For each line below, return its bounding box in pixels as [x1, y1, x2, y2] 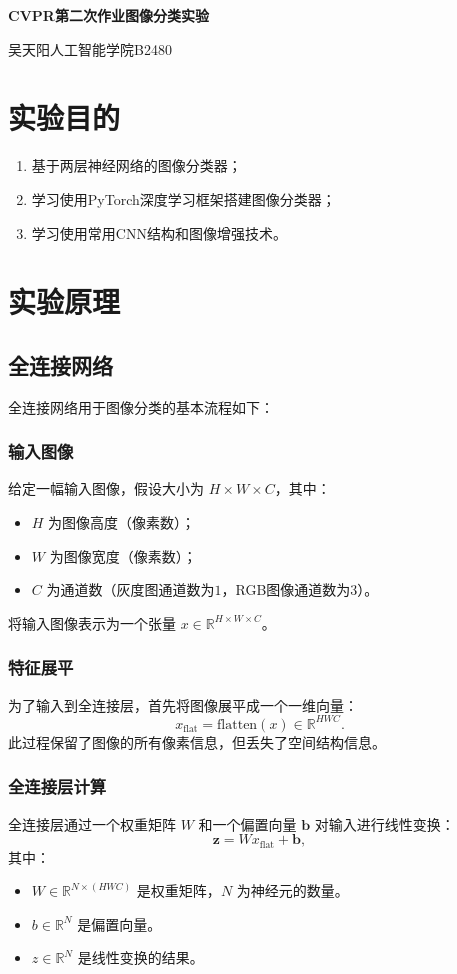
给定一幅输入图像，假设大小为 [8, 478, 204, 499]
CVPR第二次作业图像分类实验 [8, 5, 209, 25]
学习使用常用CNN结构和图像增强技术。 [31, 222, 287, 243]
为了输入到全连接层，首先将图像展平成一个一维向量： [8, 694, 358, 715]
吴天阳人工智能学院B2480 [8, 38, 172, 59]
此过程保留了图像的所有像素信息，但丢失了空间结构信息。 [8, 731, 386, 752]
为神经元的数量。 [236, 880, 349, 901]
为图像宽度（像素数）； [49, 545, 197, 566]
